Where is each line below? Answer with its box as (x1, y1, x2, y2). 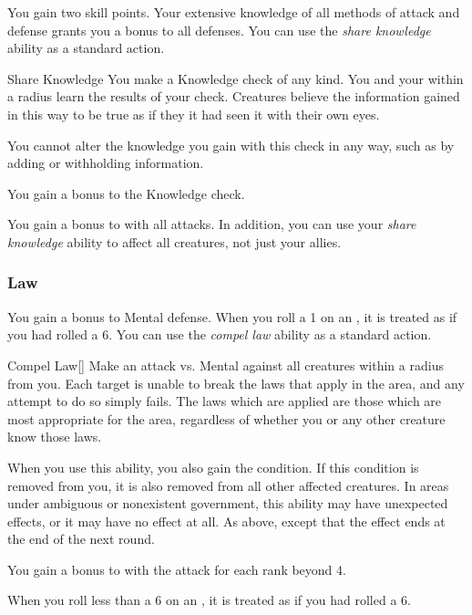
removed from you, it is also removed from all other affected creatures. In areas (7, 475, 449, 495)
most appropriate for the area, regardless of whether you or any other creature (7, 409, 446, 428)
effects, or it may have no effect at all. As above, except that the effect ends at (7, 511, 446, 530)
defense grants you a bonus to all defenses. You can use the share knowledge (7, 20, 431, 39)
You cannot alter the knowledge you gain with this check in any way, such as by (7, 135, 455, 154)
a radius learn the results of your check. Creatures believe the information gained (7, 87, 460, 106)
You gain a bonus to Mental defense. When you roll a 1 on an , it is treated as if (7, 307, 457, 326)
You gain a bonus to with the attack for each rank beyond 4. (7, 559, 346, 579)
